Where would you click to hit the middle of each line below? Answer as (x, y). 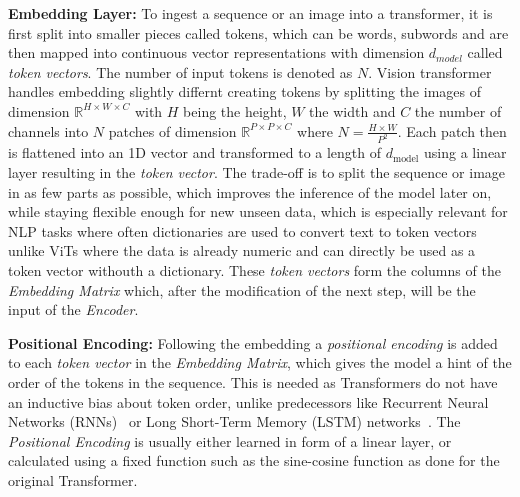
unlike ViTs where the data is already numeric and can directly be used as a (242, 250)
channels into (48, 130)
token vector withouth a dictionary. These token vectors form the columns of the (254, 270)
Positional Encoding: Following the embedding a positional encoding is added (253, 342)
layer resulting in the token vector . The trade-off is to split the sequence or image (257, 172)
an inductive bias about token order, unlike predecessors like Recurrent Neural (248, 401)
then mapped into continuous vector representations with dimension (216, 52)
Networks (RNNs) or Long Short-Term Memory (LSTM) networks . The (234, 421)
